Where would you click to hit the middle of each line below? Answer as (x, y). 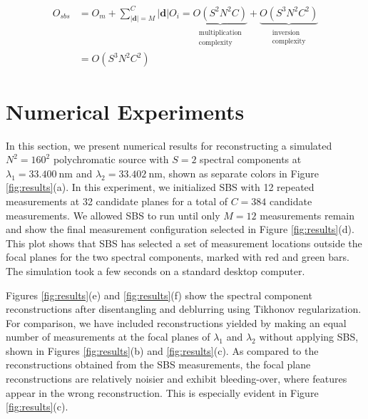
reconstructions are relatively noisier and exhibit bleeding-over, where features (177, 379)
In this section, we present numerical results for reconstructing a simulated (169, 145)
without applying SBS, (309, 337)
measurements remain (307, 215)
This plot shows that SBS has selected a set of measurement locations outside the (184, 243)
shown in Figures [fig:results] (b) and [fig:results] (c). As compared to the (162, 350)
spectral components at (251, 159)
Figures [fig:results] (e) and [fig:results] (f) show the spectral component (159, 295)
